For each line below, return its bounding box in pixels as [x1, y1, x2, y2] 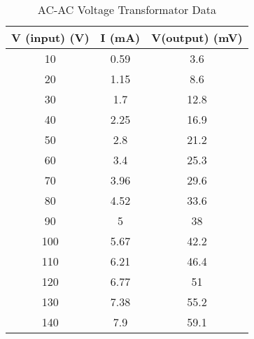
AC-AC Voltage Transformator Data [37, 1, 216, 17]
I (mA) [100, 29, 141, 45]
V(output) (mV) [151, 29, 243, 45]
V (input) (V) [11, 29, 90, 45]
